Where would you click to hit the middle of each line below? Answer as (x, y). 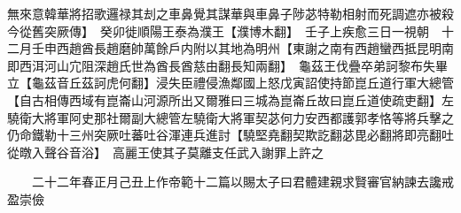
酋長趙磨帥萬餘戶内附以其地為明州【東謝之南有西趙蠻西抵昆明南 (267, 48)
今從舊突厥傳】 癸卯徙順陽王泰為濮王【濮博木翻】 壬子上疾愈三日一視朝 (218, 30)
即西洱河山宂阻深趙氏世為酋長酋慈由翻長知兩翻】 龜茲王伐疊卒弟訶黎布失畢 (227, 65)
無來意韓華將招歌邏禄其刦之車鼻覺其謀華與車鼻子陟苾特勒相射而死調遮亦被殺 (230, 13)
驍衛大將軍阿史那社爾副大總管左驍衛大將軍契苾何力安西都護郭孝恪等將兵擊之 (230, 117)
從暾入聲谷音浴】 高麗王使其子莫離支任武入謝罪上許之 (165, 152)
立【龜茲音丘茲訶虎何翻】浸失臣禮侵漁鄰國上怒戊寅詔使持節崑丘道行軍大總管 (230, 83)
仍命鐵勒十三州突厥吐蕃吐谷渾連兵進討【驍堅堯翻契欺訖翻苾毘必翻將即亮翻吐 (230, 135)
